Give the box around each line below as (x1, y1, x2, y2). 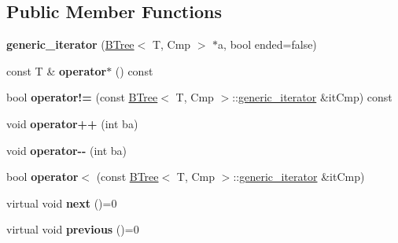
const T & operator (6, 62, 107, 79)
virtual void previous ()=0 (6, 221, 139, 237)
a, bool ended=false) (218, 36, 317, 53)
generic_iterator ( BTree (6, 36, 135, 53)
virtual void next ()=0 (6, 194, 117, 211)
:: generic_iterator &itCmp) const (232, 89, 392, 105)
